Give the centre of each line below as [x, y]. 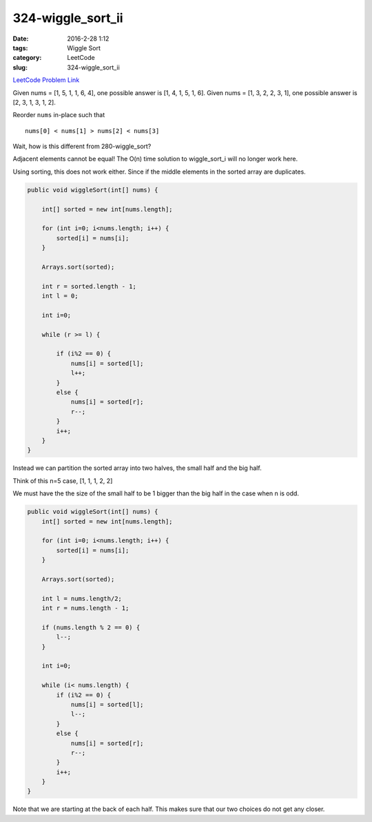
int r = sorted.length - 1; [89, 286]
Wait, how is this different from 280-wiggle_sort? [82, 146]
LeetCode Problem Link [46, 80]
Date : [21, 39]
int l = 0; [60, 296]
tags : [20, 48]
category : [27, 58]
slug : [20, 67]
